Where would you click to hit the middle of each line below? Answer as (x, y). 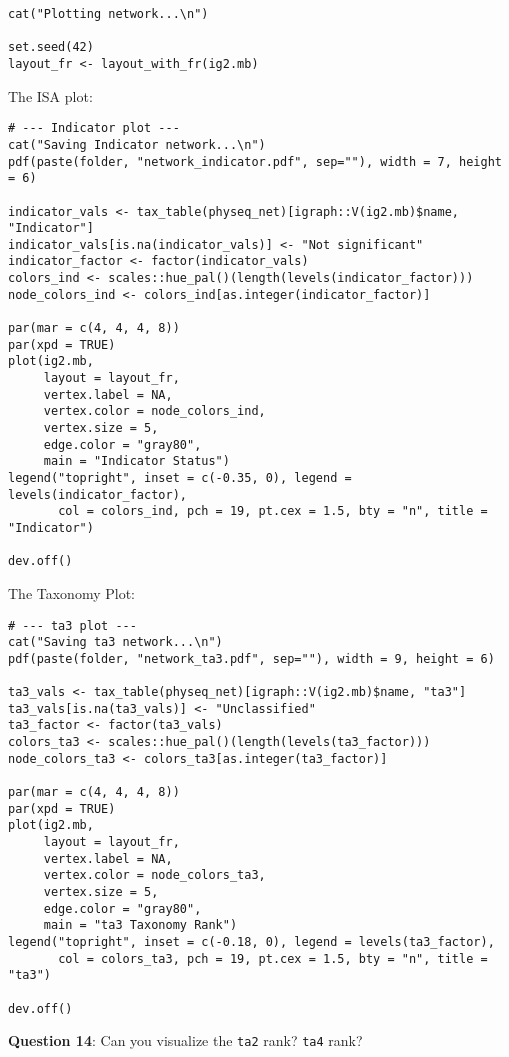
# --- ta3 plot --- (72, 625)
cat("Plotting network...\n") (108, 14)
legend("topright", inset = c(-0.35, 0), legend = (180, 478)
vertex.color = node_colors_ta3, (154, 875)
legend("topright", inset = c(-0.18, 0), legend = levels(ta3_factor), (251, 942)
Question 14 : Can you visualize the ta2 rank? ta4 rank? (185, 1040)
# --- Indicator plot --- (94, 128)
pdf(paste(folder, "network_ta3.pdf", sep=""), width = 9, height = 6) (251, 658)
